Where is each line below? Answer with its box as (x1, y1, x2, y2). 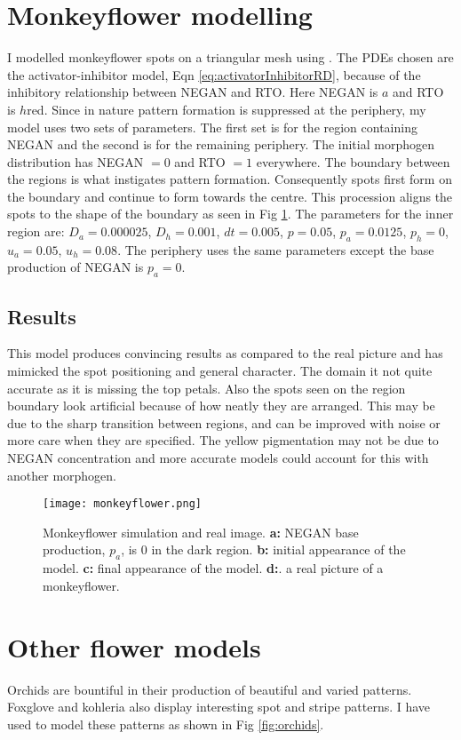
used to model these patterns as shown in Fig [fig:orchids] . (7, 714, 324, 733)
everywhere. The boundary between (256, 152, 450, 171)
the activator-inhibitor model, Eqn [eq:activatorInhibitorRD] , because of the (7, 65, 421, 84)
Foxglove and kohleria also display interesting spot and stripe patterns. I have (7, 697, 431, 716)
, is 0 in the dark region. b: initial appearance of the (121, 540, 406, 559)
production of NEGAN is (7, 258, 144, 276)
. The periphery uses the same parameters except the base (117, 240, 434, 259)
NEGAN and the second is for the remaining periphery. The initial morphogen (7, 135, 434, 154)
